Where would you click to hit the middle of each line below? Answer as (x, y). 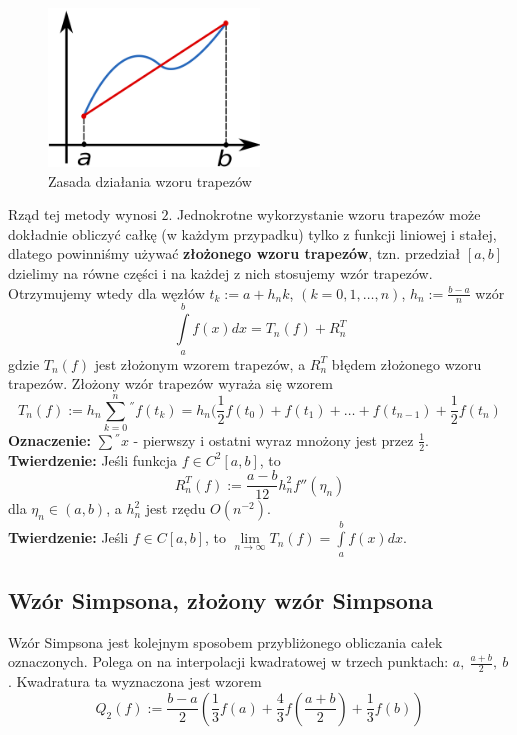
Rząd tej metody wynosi (82, 214)
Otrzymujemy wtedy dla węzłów (106, 292)
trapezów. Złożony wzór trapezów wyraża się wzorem (170, 383)
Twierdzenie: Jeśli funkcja (93, 459)
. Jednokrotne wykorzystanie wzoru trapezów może (324, 214)
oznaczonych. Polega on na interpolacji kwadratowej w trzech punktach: (228, 661)
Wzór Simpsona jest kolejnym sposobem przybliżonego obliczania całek (225, 641)
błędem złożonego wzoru (406, 363)
